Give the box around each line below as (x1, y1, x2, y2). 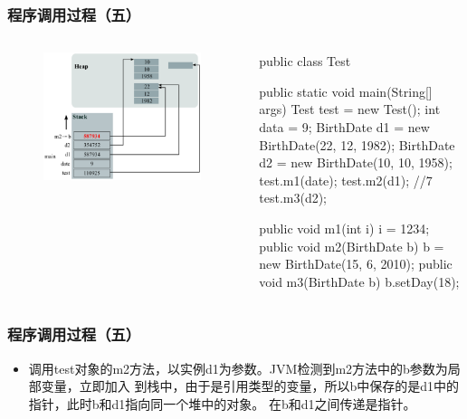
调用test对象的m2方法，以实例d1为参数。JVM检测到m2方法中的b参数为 (28, 358, 448, 377)
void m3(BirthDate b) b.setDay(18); (259, 271, 460, 290)
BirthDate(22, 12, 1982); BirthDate (259, 135, 455, 154)
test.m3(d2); (259, 188, 328, 207)
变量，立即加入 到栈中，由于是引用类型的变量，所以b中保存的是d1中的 (41, 376, 460, 395)
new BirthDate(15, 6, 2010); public (259, 254, 453, 273)
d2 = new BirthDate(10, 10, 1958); (259, 153, 453, 172)
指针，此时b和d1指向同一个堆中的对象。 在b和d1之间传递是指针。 (28, 394, 416, 413)
